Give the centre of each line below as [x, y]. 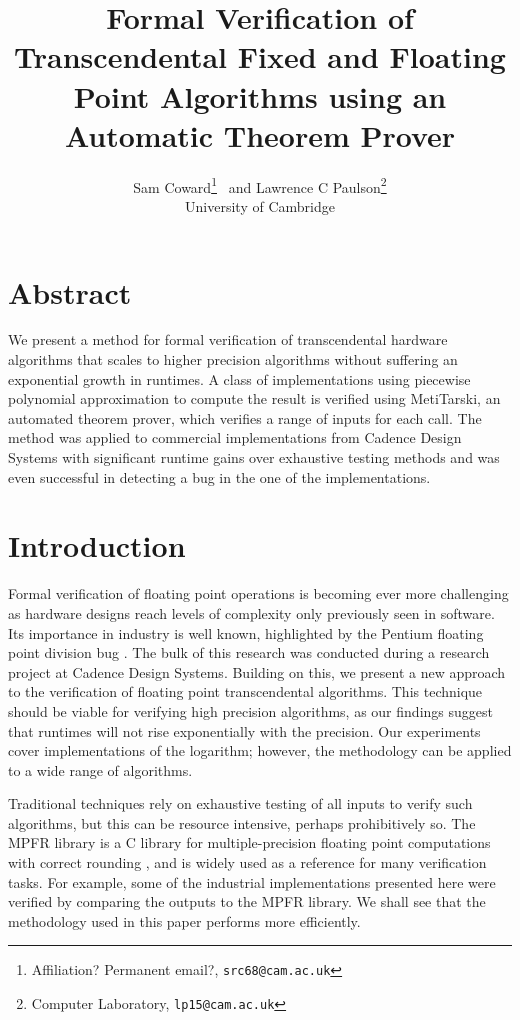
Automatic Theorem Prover [260, 134]
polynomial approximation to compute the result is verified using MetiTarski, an [254, 398]
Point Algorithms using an [260, 95]
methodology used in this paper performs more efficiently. [184, 920]
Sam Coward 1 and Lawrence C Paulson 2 [260, 185]
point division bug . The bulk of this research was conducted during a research [249, 652]
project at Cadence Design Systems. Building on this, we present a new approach [257, 671]
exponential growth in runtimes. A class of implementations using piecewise [239, 378]
